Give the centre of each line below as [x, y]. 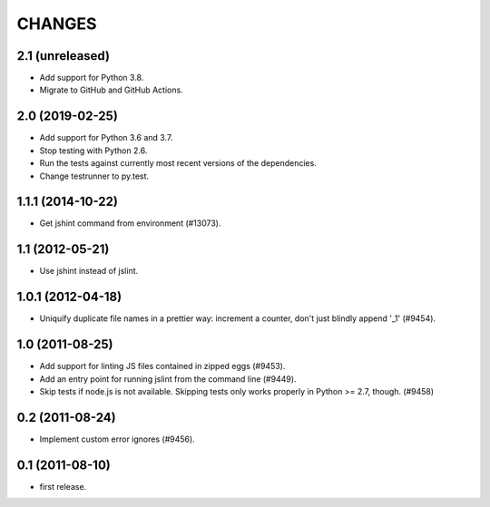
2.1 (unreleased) [64, 56]
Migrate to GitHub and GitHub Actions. [111, 90]
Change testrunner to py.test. [94, 176]
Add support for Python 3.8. [92, 78]
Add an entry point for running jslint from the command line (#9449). [168, 379]
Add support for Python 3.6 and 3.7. [106, 138]
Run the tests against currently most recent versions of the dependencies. [178, 163]
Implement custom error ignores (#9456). [117, 439]
